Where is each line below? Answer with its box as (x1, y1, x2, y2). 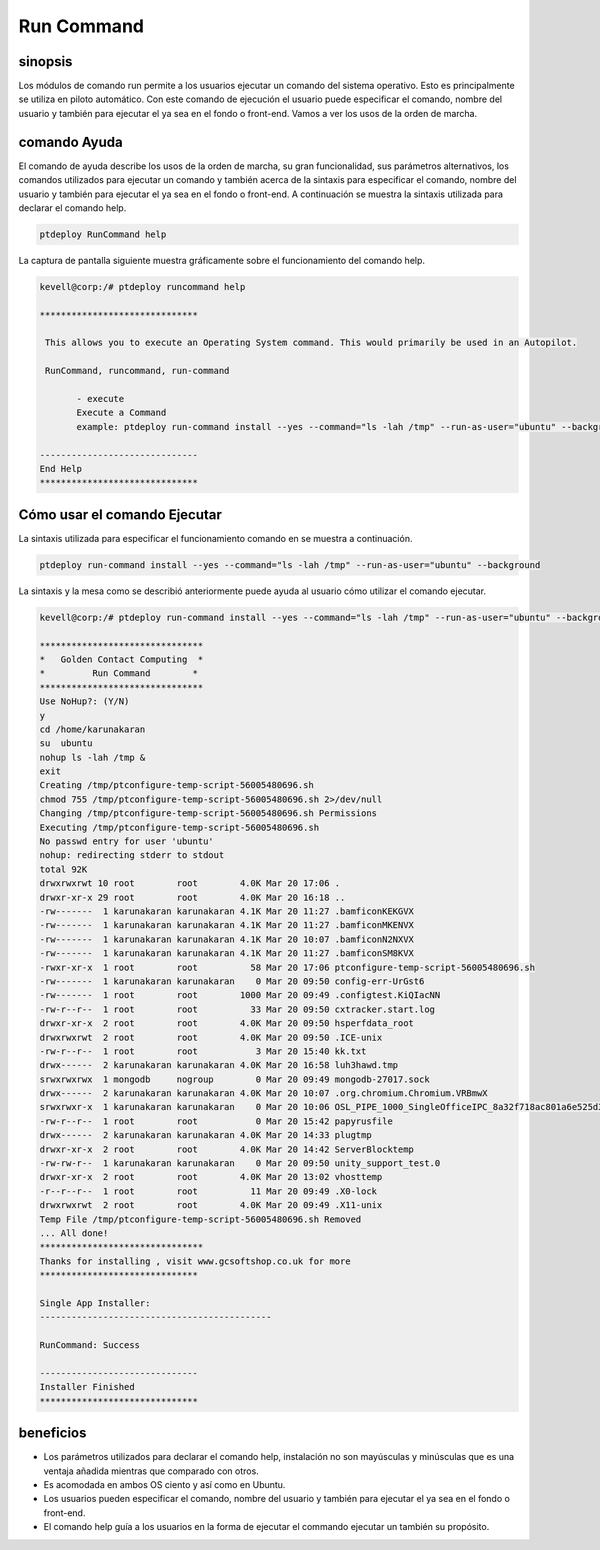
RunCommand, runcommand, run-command (45, 365, 230, 377)
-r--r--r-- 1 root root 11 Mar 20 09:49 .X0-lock (39, 1185, 378, 1197)
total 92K (39, 863, 88, 875)
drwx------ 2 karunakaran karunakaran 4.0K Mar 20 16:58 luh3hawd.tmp (39, 1060, 399, 1071)
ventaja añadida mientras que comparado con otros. (43, 1465, 259, 1477)
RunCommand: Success (39, 1340, 140, 1351)
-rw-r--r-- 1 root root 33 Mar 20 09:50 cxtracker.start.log (39, 1003, 435, 1015)
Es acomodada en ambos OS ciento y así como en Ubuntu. (43, 1478, 286, 1490)
